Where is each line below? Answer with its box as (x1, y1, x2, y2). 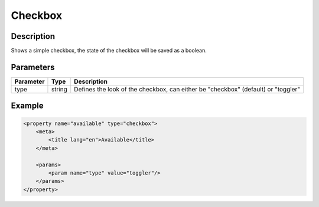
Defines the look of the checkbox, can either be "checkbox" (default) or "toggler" (74, 85, 301, 93)
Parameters (11, 62, 55, 72)
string (51, 85, 68, 93)
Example (11, 101, 44, 111)
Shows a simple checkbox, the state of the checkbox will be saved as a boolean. (11, 47, 207, 54)
